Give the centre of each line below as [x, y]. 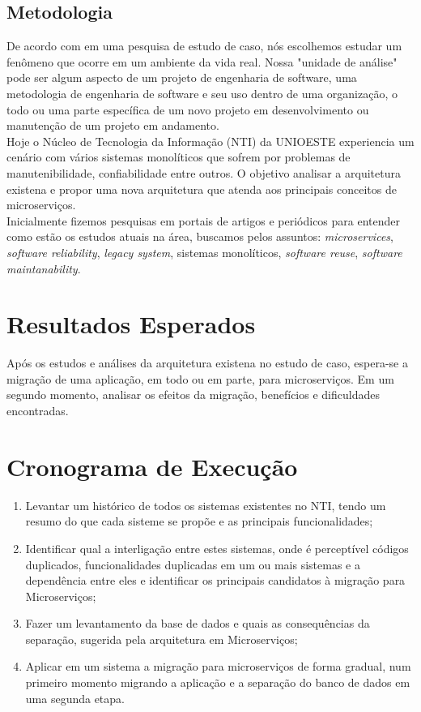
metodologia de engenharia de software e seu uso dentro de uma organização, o [202, 93]
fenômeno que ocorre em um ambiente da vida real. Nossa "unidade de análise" [202, 61]
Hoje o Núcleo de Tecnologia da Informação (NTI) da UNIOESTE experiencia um [210, 141]
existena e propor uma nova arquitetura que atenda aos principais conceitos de [202, 189]
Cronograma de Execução [152, 466]
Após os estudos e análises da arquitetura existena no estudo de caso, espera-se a [207, 363]
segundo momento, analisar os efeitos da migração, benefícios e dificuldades [193, 395]
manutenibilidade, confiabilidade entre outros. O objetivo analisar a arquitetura [204, 172]
